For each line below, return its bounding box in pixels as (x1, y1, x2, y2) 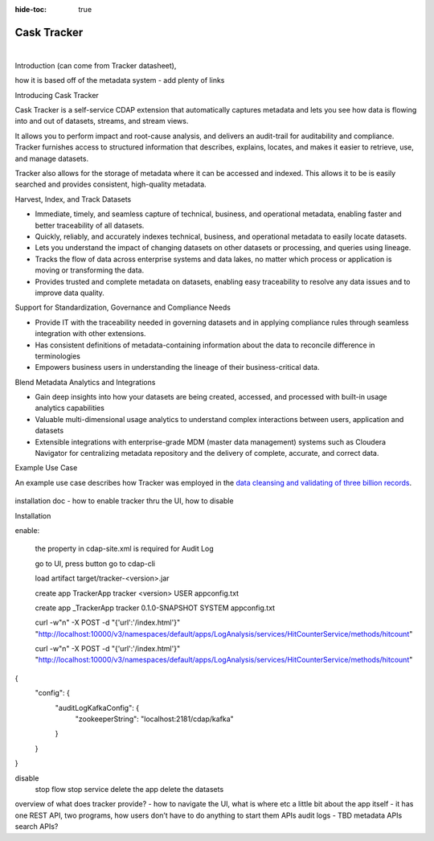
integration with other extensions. (35, 329, 146, 338)
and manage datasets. (14, 154, 88, 163)
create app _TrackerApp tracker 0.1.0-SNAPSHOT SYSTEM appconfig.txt (35, 603, 276, 613)
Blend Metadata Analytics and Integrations (14, 377, 156, 387)
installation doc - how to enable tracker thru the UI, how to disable (14, 496, 234, 506)
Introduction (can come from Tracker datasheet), (14, 60, 177, 70)
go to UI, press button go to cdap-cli (35, 559, 156, 568)
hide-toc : (14, 5, 47, 14)
